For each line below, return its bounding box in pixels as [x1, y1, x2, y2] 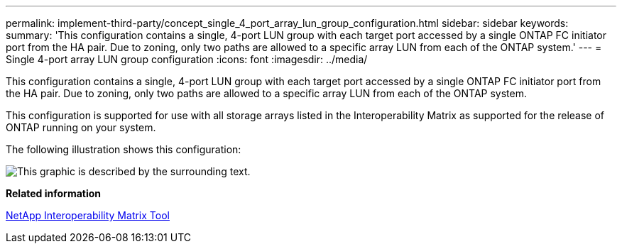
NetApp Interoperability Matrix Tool [6, 209, 170, 221]
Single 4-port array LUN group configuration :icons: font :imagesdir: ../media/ [6, 53, 368, 65]
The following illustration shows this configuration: [6, 143, 241, 155]
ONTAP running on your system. [6, 121, 156, 133]
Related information [6, 187, 102, 199]
